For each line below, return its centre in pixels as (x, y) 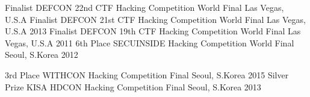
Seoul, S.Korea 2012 (42, 55)
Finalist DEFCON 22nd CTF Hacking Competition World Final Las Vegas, (144, 7)
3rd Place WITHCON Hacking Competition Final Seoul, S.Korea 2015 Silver (147, 74)
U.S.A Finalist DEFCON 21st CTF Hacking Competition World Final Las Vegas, (155, 19)
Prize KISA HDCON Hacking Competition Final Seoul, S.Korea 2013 (133, 86)
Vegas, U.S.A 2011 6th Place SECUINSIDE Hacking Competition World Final (150, 42)
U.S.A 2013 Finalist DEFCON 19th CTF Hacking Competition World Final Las (153, 31)
